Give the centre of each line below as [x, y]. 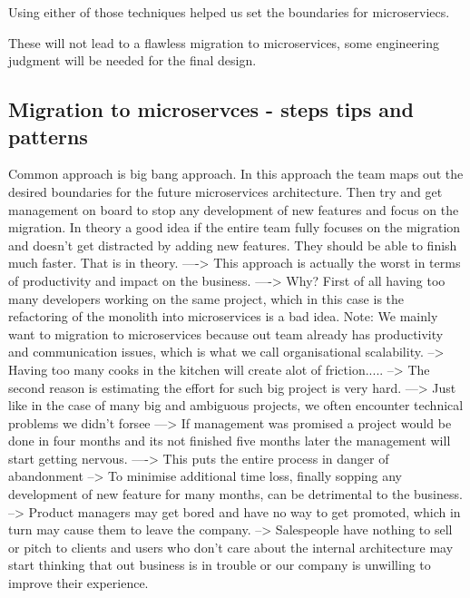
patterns [48, 136]
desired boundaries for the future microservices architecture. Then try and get [225, 191]
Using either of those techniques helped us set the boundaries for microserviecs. [229, 12]
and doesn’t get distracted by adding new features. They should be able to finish [233, 245]
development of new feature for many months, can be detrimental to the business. [235, 494]
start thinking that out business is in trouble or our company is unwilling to [220, 565]
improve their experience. [78, 583]
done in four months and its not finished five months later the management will [230, 441]
